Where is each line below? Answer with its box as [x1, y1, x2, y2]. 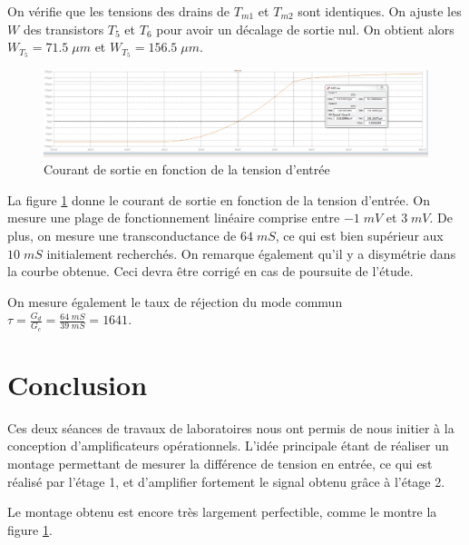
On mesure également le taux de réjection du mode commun [7, 292, 343, 311]
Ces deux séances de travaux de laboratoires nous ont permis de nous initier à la [7, 418, 454, 437]
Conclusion [7, 365, 148, 402]
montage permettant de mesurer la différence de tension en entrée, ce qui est [7, 453, 433, 472]
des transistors [23, 19, 104, 38]
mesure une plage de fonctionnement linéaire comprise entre [7, 208, 340, 227]
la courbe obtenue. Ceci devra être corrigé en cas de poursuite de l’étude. [7, 262, 414, 281]
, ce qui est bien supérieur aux [275, 226, 444, 245]
